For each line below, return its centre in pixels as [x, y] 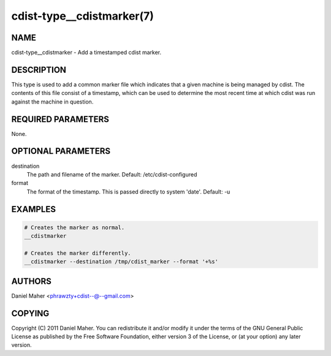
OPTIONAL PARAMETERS [61, 151]
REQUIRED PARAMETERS [60, 119]
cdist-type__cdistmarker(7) [83, 16]
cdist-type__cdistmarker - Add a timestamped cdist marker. [86, 53]
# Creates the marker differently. [78, 253]
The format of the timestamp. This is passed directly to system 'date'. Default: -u [128, 191]
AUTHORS [32, 281]
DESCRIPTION [39, 70]
